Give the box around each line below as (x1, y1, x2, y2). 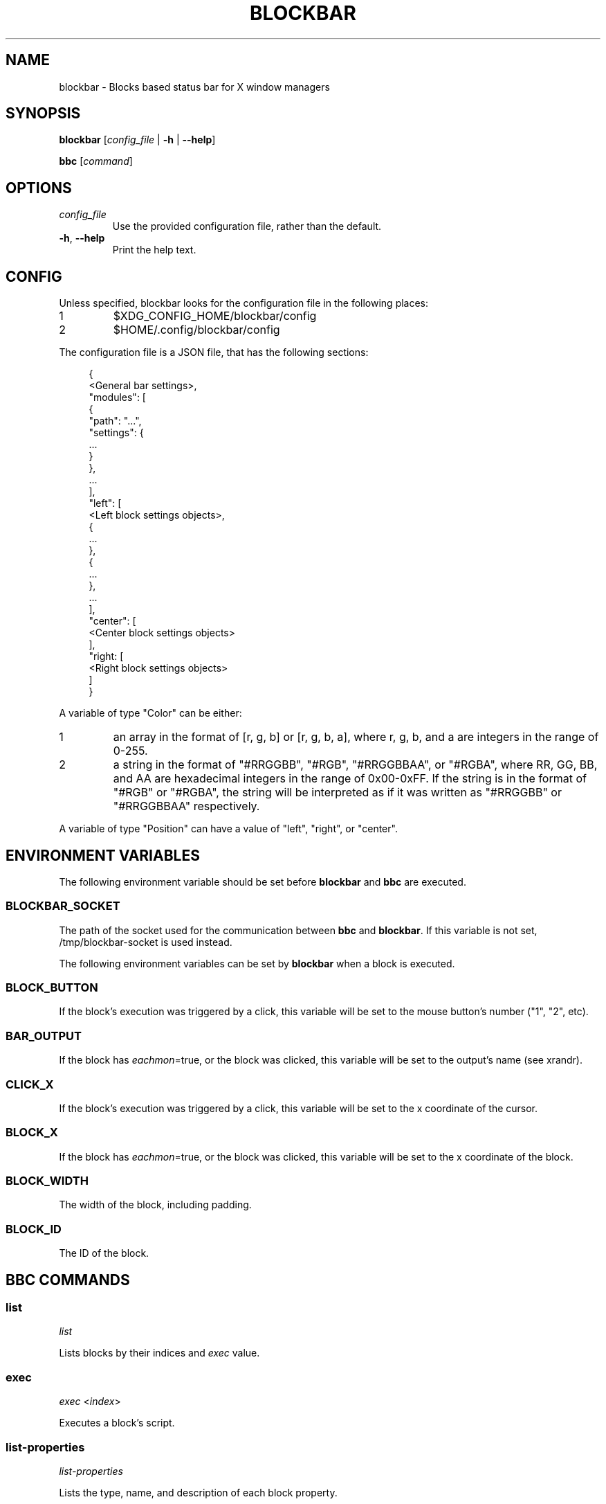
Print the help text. (112, 244, 196, 256)
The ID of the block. (59, 1247, 149, 1260)
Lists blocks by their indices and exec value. (59, 1347, 260, 1359)
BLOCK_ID (6, 1221, 62, 1236)
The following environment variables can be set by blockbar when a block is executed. (59, 957, 455, 969)
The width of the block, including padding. (59, 1199, 252, 1211)
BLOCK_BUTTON (6, 981, 98, 995)
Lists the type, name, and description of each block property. (59, 1486, 338, 1498)
